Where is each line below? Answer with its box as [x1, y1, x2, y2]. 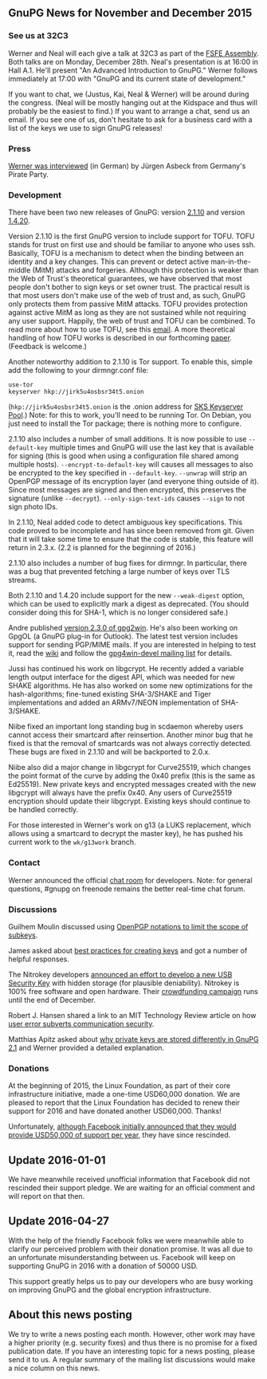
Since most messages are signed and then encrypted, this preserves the [8, 485, 247, 495]
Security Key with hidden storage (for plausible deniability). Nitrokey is [8, 978, 240, 988]
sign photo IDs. [8, 502, 58, 512]
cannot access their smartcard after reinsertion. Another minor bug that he [8, 730, 253, 740]
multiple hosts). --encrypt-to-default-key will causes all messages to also [8, 460, 253, 469]
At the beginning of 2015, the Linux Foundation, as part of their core [8, 1081, 231, 1090]
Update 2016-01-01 [8, 1153, 106, 1167]
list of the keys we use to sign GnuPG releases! [8, 123, 163, 132]
